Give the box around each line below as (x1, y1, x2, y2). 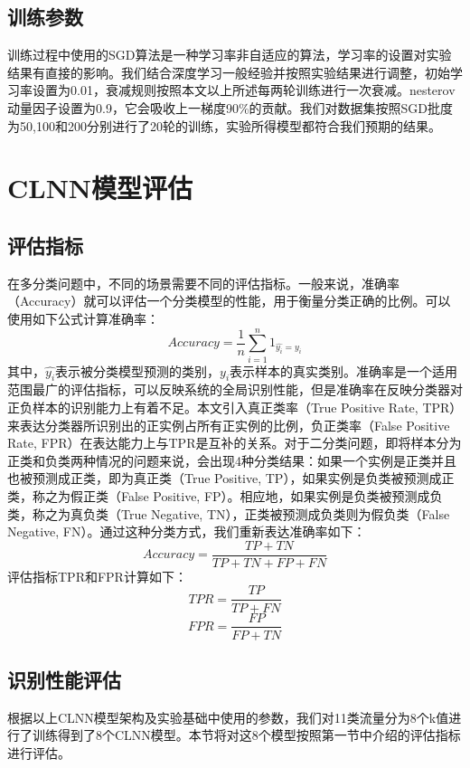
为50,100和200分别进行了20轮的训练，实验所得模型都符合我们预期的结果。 (7, 116, 441, 135)
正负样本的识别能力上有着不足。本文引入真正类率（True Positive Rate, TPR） (7, 398, 463, 417)
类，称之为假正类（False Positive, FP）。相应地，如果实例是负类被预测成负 (7, 487, 443, 506)
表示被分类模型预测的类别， (55, 361, 221, 380)
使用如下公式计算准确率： (7, 308, 159, 327)
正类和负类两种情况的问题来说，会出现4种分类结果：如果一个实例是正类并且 (7, 450, 456, 469)
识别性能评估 (7, 665, 121, 693)
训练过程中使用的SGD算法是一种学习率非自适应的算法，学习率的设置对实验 (7, 45, 452, 64)
